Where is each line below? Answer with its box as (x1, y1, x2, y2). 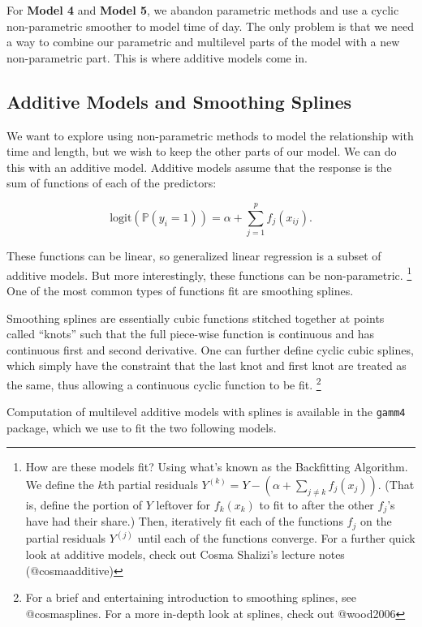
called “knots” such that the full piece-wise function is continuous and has (6, 325, 375, 342)
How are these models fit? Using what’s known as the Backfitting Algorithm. (25, 458, 408, 475)
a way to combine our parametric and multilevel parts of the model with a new (6, 33, 400, 50)
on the (360, 513, 392, 530)
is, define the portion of (25, 496, 143, 513)
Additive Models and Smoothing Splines (6, 88, 352, 114)
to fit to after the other (259, 496, 374, 513)
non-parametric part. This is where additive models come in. (6, 49, 308, 66)
